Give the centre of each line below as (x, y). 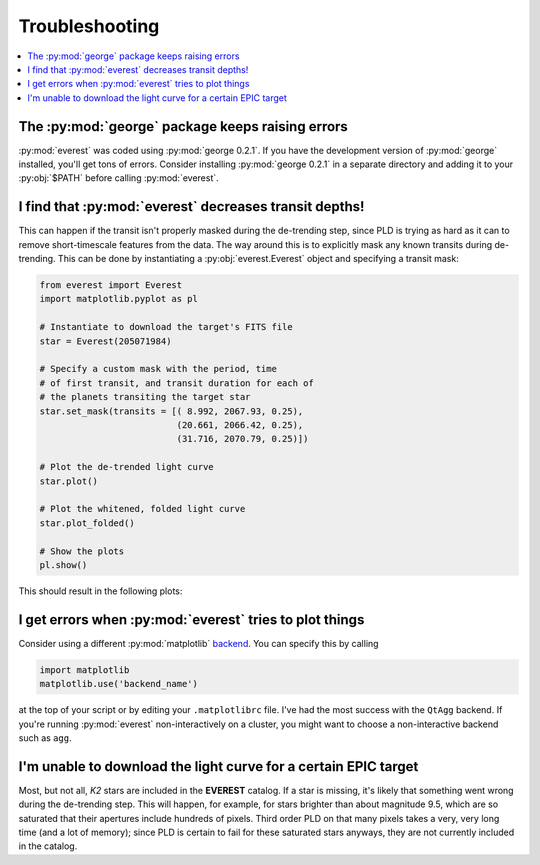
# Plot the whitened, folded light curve (142, 509)
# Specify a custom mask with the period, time (158, 369)
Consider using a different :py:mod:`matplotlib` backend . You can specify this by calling (198, 643)
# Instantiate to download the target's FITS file (166, 327)
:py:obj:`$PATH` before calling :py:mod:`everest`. (118, 178)
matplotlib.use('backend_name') (119, 684)
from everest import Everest (111, 285)
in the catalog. (48, 846)
